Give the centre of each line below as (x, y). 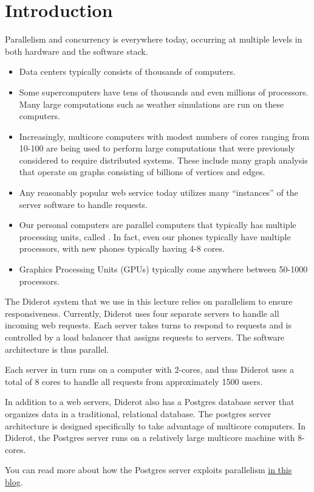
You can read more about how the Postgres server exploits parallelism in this (148, 470)
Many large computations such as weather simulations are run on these (152, 104)
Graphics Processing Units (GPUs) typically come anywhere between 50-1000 (163, 269)
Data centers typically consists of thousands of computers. (127, 71)
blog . (14, 481)
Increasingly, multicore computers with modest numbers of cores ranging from (164, 136)
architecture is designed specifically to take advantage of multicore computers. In (155, 425)
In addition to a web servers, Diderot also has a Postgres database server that (150, 402)
